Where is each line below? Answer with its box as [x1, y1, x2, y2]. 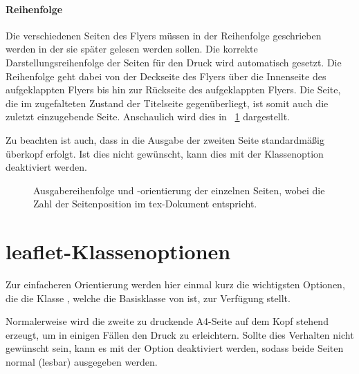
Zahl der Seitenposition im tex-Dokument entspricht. [33, 196, 257, 211]
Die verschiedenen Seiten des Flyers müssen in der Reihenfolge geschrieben [6, 28, 322, 42]
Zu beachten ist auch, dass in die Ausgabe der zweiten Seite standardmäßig [6, 132, 324, 147]
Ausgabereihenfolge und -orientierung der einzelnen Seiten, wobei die [33, 183, 325, 197]
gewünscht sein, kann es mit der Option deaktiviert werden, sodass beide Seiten [6, 341, 344, 355]
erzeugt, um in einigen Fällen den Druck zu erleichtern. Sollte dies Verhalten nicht [6, 327, 354, 342]
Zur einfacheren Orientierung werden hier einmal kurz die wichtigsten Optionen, [6, 277, 345, 292]
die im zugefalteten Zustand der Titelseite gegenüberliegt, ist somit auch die [6, 95, 329, 110]
